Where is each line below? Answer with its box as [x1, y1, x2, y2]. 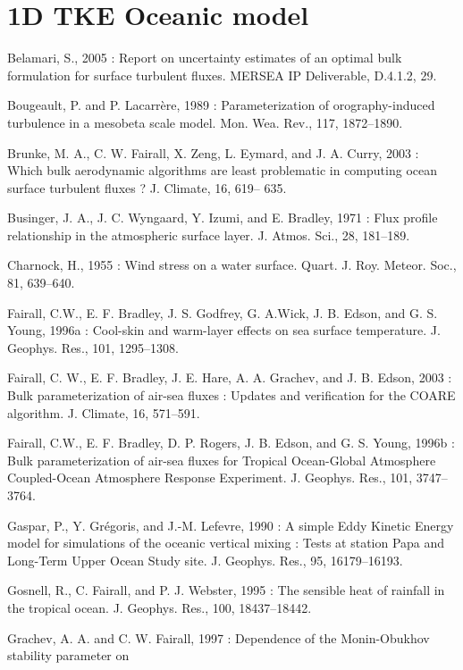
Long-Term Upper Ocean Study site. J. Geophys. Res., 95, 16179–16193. [7, 550, 403, 569]
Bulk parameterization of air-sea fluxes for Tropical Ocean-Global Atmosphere [7, 450, 436, 469]
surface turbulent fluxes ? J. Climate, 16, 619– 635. [7, 178, 287, 197]
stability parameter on [7, 646, 130, 665]
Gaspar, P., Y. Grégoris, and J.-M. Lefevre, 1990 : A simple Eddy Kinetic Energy [7, 515, 454, 534]
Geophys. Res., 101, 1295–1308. [7, 338, 179, 356]
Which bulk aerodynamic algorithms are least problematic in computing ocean [7, 161, 437, 180]
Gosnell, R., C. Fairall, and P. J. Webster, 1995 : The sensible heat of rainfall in [7, 581, 445, 599]
